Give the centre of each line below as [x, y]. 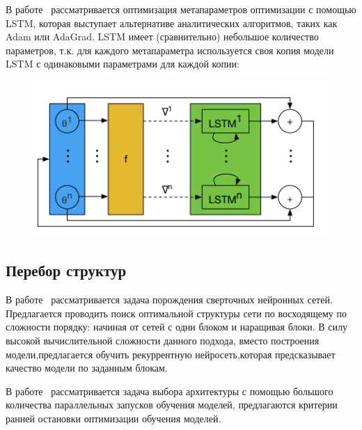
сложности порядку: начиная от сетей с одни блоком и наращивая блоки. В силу [176, 327]
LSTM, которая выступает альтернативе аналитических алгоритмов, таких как [172, 23]
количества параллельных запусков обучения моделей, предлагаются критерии [172, 405]
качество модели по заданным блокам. [87, 368]
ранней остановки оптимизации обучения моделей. [113, 418]
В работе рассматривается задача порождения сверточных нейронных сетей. [169, 300]
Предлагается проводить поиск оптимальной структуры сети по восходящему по [176, 313]
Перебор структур [66, 270]
